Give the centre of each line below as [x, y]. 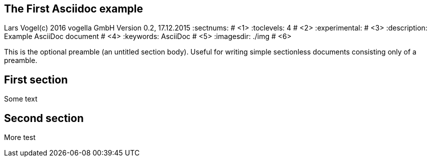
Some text [21, 99]
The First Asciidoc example [74, 9]
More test [20, 137]
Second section [44, 118]
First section [36, 79]
